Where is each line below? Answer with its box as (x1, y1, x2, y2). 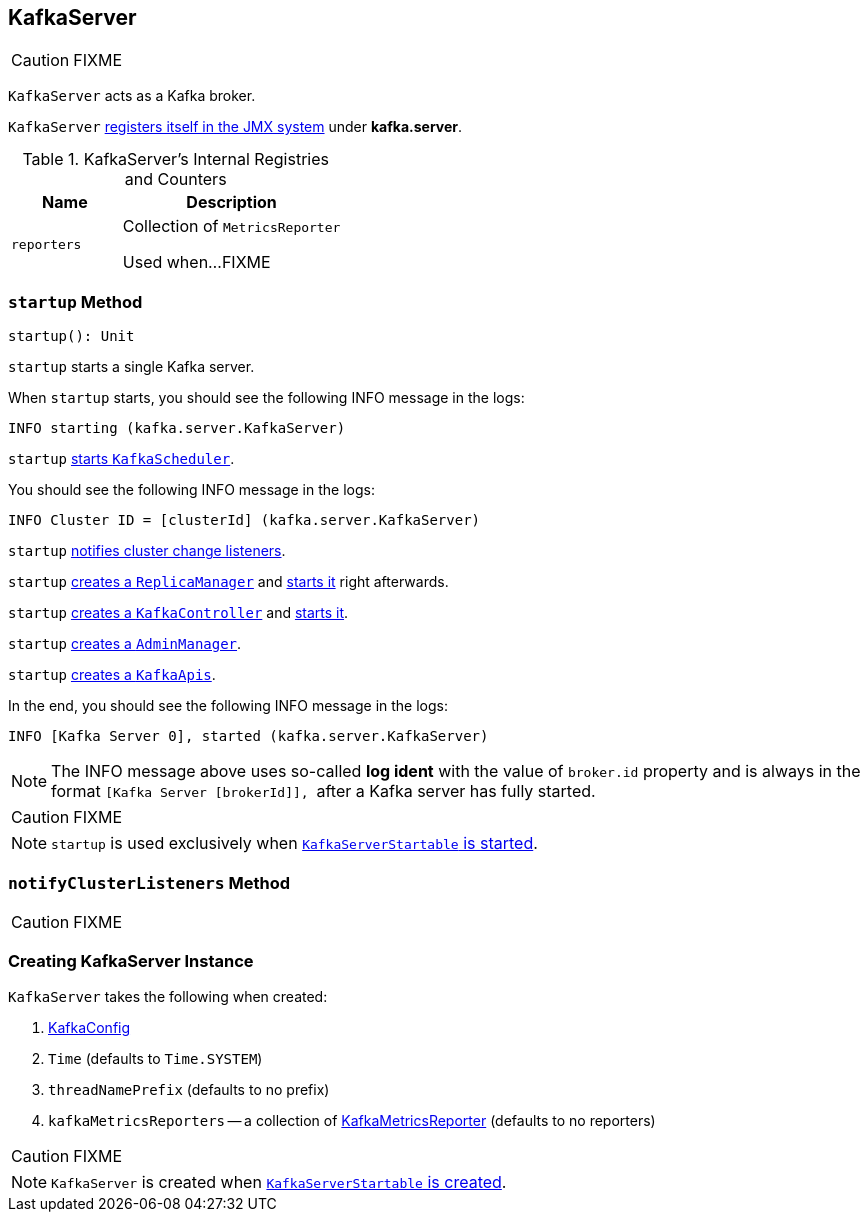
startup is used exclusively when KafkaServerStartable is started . (51, 833, 538, 854)
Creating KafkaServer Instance (8, 951, 254, 972)
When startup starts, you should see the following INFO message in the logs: (8, 389, 525, 407)
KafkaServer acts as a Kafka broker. (8, 87, 256, 105)
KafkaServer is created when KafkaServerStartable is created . (51, 1171, 507, 1192)
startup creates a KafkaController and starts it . (8, 604, 349, 622)
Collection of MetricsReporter (122, 216, 341, 237)
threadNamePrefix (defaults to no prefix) (48, 1080, 330, 1098)
